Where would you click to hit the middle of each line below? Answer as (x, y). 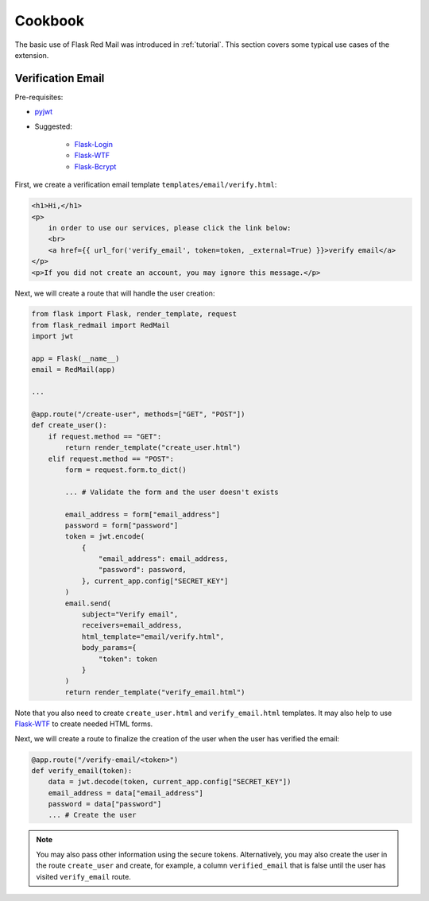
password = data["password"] (105, 804)
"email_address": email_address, (163, 559)
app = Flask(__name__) (75, 359)
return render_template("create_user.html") (153, 448)
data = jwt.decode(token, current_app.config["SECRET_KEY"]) (170, 782)
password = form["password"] (122, 525)
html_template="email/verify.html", (153, 636)
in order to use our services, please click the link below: (170, 228)
